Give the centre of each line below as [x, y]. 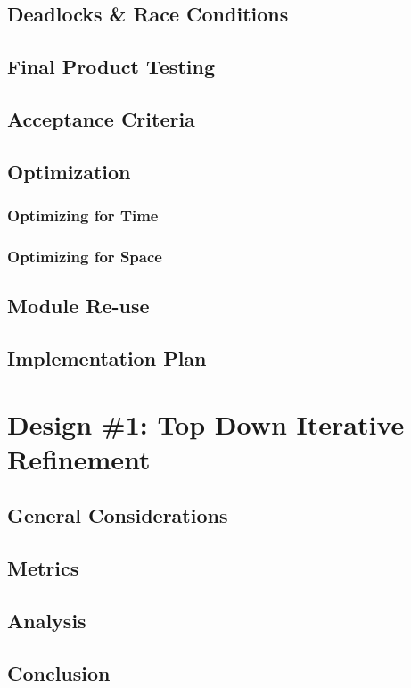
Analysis [47, 620]
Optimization [69, 171]
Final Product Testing [111, 66]
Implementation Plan [107, 357]
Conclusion [59, 672]
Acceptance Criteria [101, 118]
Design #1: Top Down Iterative [206, 423]
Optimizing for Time [83, 216]
